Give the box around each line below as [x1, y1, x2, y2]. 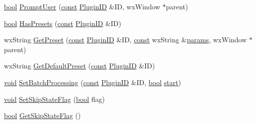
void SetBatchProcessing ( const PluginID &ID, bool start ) [4, 77, 181, 87]
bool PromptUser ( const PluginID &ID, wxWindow [4, 1, 161, 11]
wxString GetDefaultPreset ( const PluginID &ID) [4, 61, 155, 71]
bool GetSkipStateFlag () [4, 110, 81, 121]
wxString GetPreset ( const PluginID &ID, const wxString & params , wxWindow [4, 34, 247, 45]
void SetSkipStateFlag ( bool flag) [4, 93, 105, 104]
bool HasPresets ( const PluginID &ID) [4, 18, 122, 28]
